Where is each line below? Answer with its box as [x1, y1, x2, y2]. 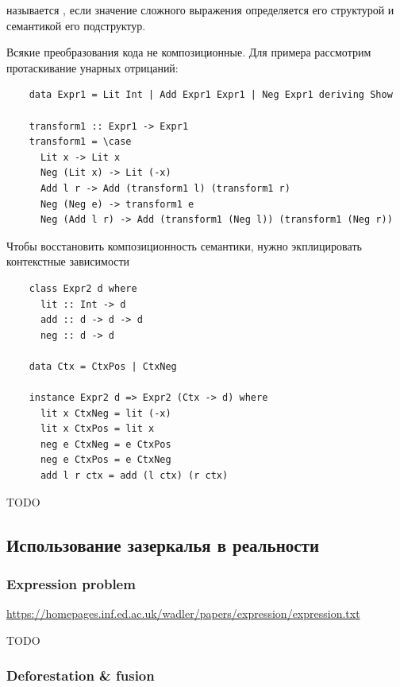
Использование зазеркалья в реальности [6, 532, 319, 557]
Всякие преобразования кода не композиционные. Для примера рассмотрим [6, 44, 371, 60]
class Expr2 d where [29, 282, 137, 294]
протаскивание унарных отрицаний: [6, 59, 179, 76]
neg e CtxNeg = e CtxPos [40, 438, 171, 450]
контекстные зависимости [6, 253, 130, 270]
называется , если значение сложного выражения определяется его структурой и [6, 2, 394, 17]
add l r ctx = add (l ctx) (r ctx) [40, 470, 229, 482]
